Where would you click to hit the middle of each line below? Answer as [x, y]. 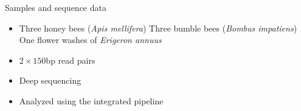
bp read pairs [71, 60]
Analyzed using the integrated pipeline [91, 100]
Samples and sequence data [56, 7]
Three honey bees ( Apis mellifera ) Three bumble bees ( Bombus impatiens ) [158, 28]
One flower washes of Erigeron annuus [90, 40]
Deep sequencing [50, 80]
